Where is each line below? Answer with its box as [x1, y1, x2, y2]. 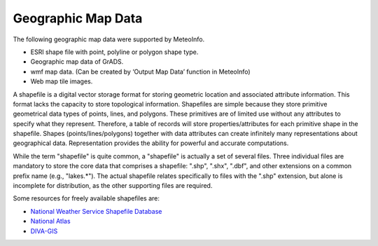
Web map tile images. [30, 77, 93, 86]
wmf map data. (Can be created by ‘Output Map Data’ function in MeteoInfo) [30, 67, 251, 76]
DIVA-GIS [30, 226, 58, 235]
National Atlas [30, 217, 71, 226]
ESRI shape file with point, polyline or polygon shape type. [30, 48, 199, 56]
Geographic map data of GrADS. [30, 57, 124, 66]
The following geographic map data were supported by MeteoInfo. [13, 35, 205, 43]
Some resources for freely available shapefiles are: [13, 194, 160, 203]
